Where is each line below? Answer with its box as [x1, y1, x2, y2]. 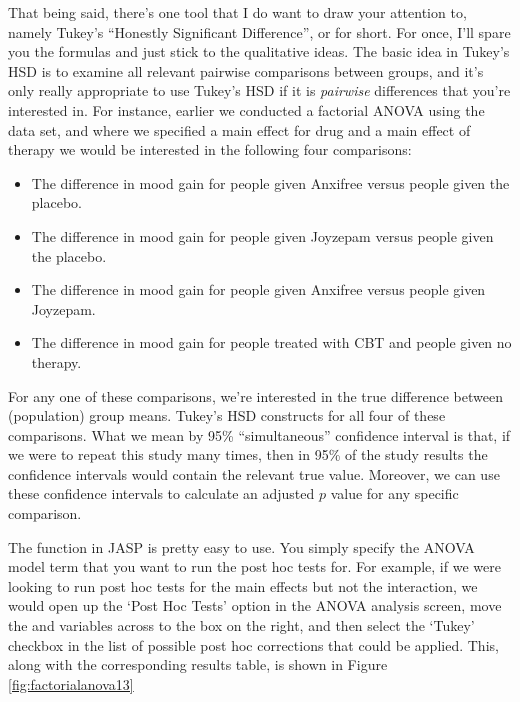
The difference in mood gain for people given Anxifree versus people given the [31, 172, 510, 193]
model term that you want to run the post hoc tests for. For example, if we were [8, 556, 501, 577]
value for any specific [330, 483, 459, 504]
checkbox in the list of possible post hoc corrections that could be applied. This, [8, 634, 499, 655]
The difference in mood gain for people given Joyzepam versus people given [31, 225, 494, 246]
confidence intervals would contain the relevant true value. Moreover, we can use [8, 463, 500, 484]
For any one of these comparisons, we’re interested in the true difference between [8, 385, 503, 406]
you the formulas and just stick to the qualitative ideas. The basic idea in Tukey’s [8, 41, 510, 62]
